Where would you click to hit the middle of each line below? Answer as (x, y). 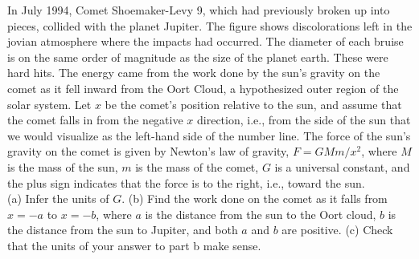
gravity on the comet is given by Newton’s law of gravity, (148, 151)
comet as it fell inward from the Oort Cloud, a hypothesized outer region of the (203, 88)
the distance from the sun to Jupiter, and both (123, 230)
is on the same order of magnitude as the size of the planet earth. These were (198, 57)
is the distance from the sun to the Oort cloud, (261, 214)
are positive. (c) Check (337, 230)
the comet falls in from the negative (95, 120)
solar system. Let (49, 104)
